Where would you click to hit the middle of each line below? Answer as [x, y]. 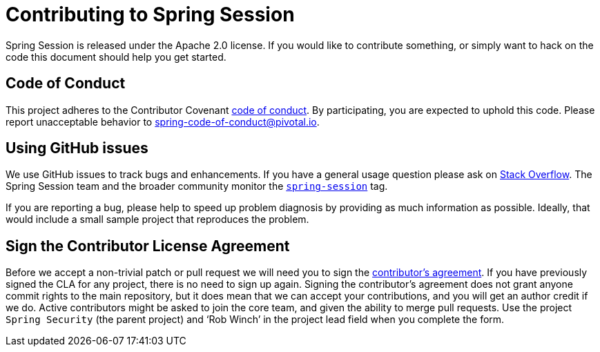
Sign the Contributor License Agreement [148, 246]
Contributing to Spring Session [150, 14]
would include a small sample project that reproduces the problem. [157, 219]
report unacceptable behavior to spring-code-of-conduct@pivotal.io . [163, 121]
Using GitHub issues [77, 148]
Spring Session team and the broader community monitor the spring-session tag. [197, 186]
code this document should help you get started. [116, 57]
